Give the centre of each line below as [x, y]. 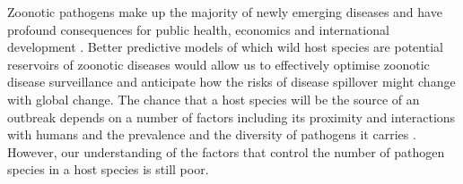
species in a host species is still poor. [108, 169]
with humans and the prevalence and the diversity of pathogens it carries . [212, 134]
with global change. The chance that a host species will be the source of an [214, 99]
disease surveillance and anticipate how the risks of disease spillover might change [231, 82]
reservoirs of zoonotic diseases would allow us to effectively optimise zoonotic [218, 64]
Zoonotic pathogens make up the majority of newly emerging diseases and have [225, 12]
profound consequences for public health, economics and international [198, 29]
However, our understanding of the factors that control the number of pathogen [226, 151]
